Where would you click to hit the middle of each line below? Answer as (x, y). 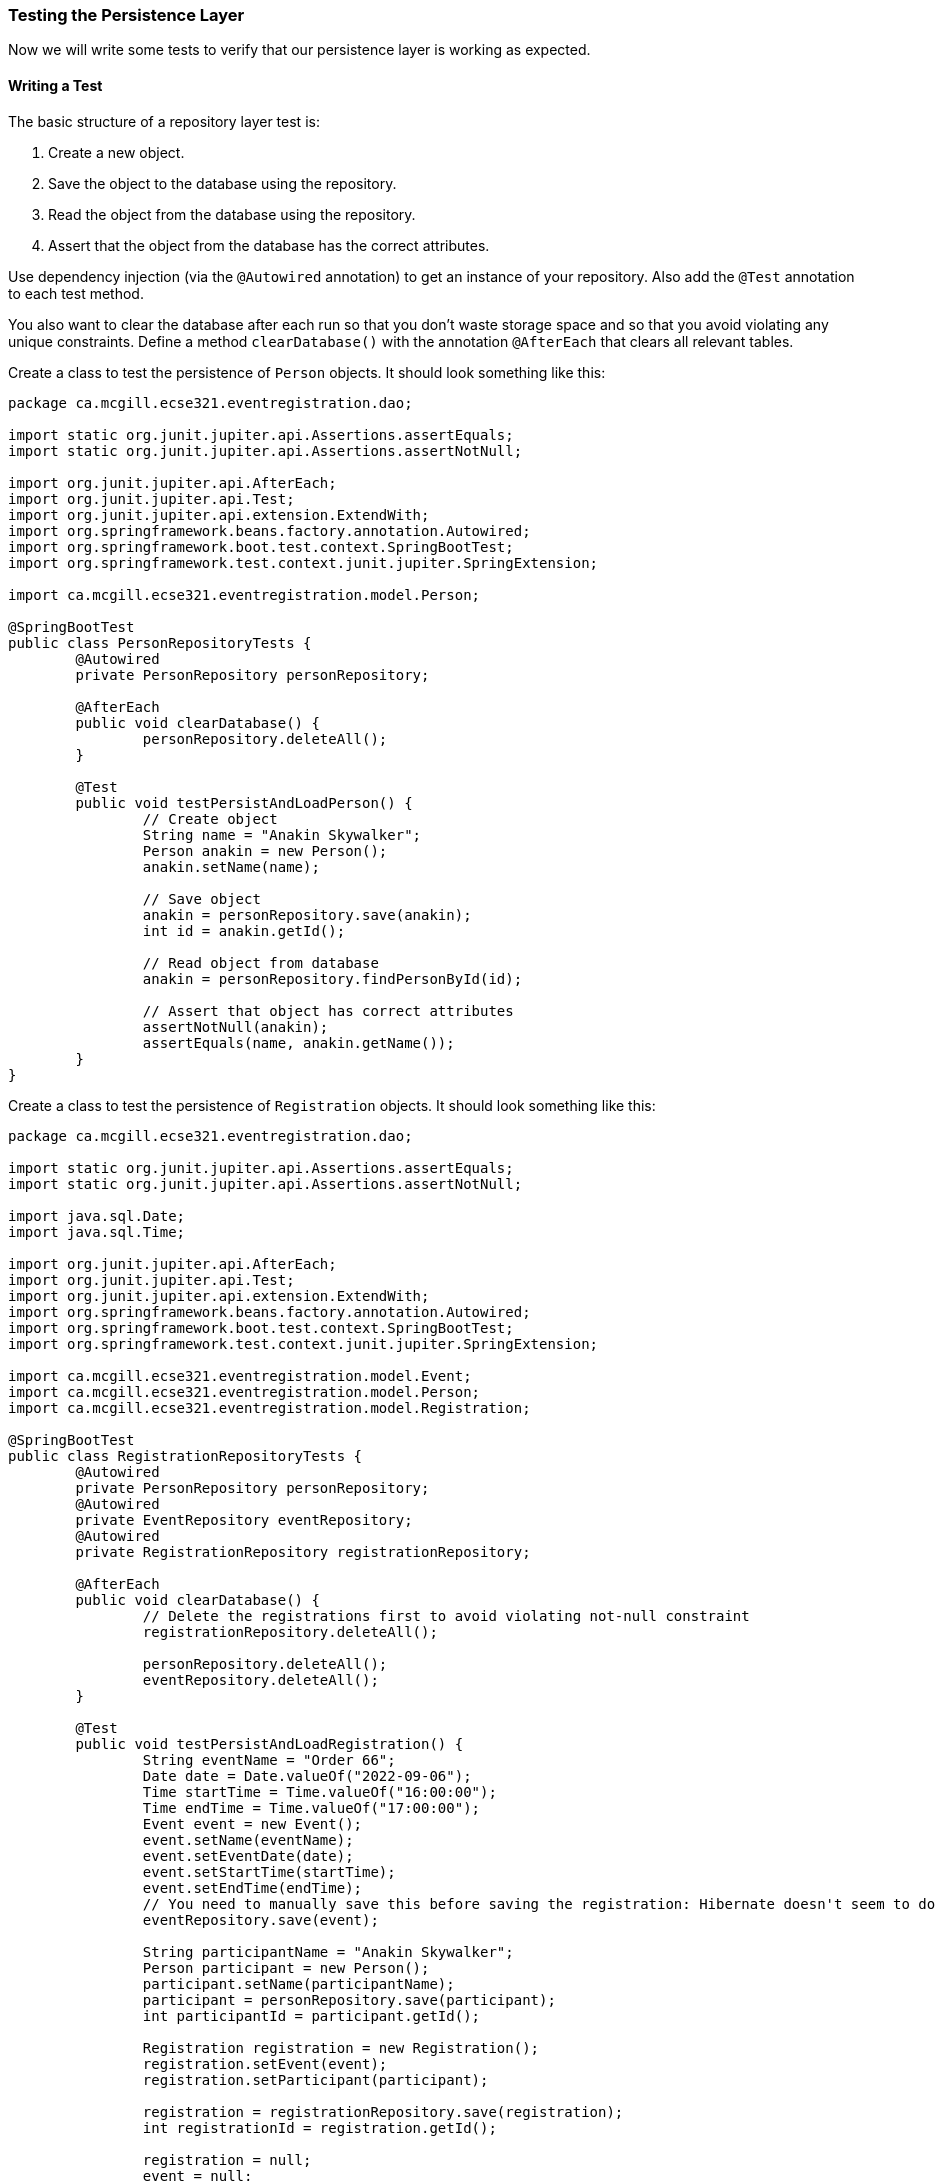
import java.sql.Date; (97, 1215)
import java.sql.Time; (97, 1231)
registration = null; (227, 2159)
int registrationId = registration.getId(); (319, 2127)
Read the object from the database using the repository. (232, 214)
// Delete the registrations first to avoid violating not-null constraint (446, 1615)
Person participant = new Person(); (286, 1967)
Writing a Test (55, 85)
